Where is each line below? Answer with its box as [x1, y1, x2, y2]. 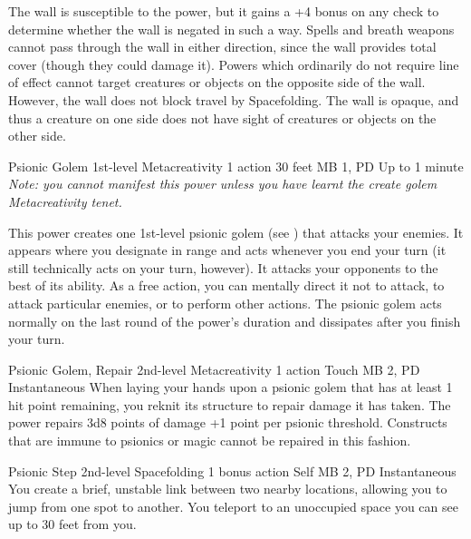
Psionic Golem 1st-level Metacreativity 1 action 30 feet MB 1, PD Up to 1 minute [8, 156, 464, 175]
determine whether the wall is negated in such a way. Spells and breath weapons [8, 19, 455, 38]
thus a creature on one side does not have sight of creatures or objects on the [8, 108, 437, 127]
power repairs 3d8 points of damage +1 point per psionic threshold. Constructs [8, 413, 447, 432]
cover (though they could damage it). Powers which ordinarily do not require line [8, 54, 459, 73]
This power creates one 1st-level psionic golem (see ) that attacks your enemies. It [8, 222, 464, 241]
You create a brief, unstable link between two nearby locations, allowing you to [8, 479, 447, 498]
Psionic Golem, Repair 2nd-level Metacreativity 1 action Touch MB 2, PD [8, 359, 420, 378]
